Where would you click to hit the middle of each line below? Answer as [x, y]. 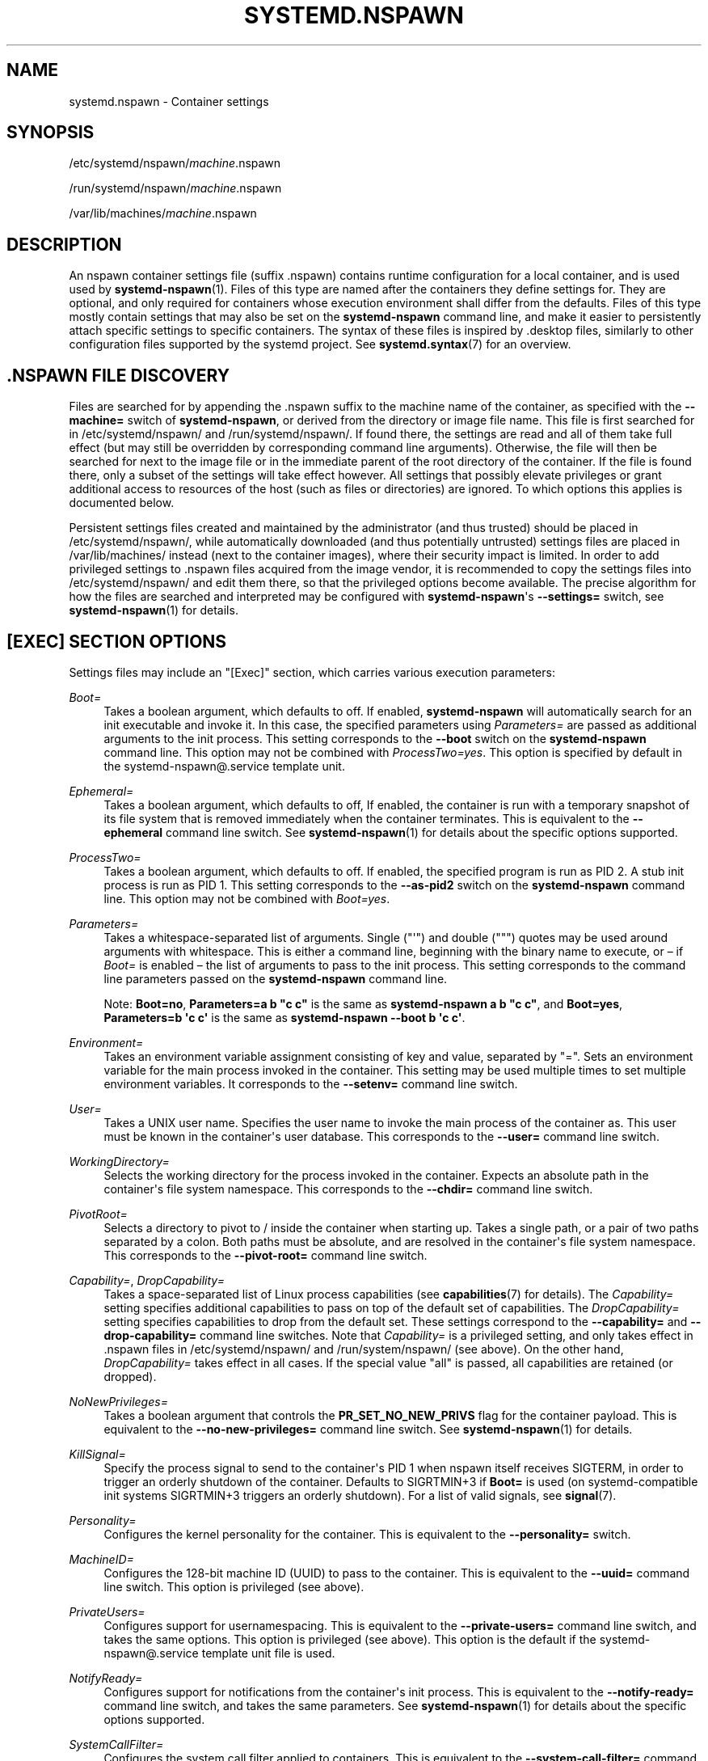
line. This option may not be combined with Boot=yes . [247, 898]
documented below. [122, 503]
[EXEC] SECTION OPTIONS [117, 641]
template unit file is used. [268, 1653]
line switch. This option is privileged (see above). [234, 1586]
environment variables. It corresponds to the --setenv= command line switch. [311, 1083]
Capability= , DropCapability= [147, 1280]
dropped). [130, 1376]
